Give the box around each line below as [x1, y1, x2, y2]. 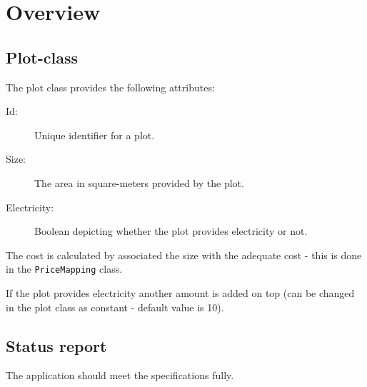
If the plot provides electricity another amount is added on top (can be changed [6, 285, 355, 300]
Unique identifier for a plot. [34, 127, 155, 142]
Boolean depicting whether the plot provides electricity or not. [34, 223, 308, 238]
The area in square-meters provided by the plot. [34, 175, 244, 190]
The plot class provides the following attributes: [6, 79, 215, 94]
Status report [6, 334, 107, 356]
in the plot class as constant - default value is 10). [6, 299, 224, 314]
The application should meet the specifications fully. [6, 368, 234, 383]
